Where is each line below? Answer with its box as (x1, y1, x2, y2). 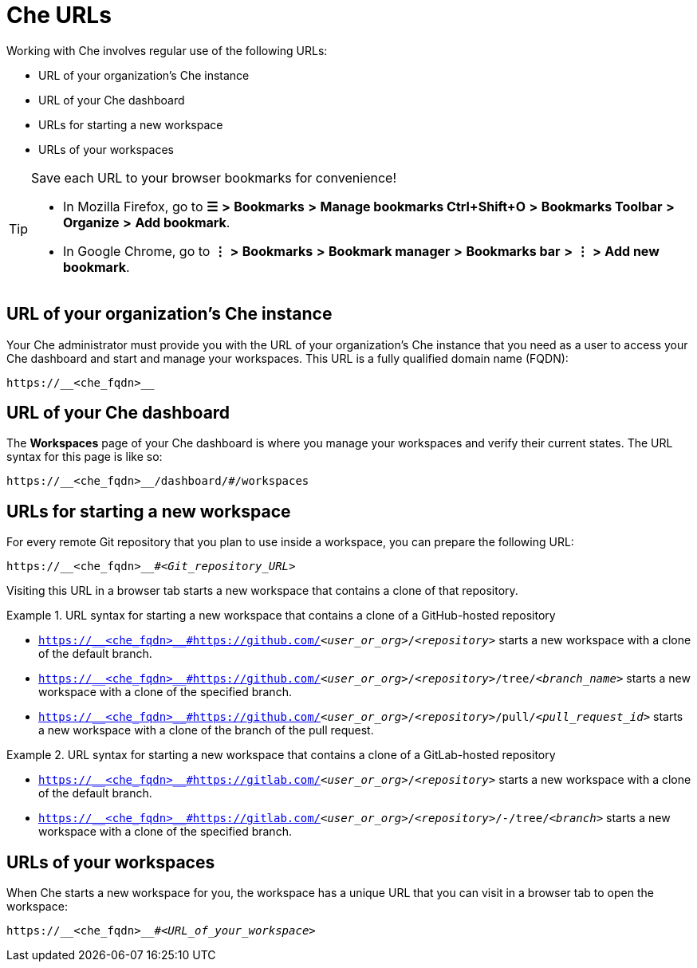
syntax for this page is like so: (6, 450, 163, 464)
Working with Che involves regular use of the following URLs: (6, 43, 328, 57)
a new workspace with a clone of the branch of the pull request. (38, 723, 374, 738)
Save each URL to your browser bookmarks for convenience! (31, 169, 396, 186)
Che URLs (6, 2, 112, 29)
